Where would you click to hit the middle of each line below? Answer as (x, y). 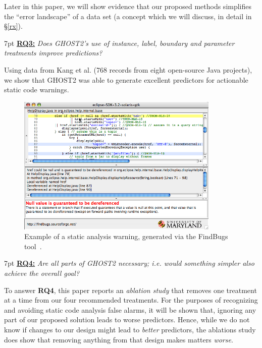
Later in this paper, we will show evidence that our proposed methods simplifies (128, 6)
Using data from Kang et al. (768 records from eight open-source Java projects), (128, 69)
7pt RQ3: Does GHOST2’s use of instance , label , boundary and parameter (119, 43)
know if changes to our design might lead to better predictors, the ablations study (130, 329)
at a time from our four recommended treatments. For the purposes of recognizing (131, 300)
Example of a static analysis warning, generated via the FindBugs (126, 236)
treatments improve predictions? (53, 53)
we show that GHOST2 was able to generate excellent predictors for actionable (126, 79)
